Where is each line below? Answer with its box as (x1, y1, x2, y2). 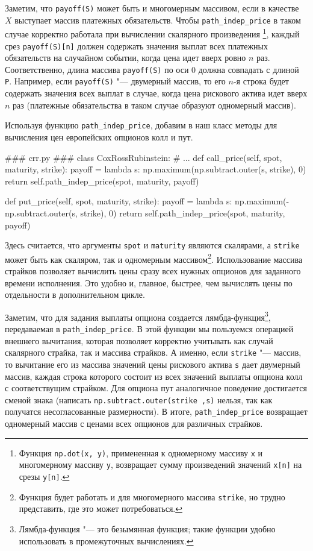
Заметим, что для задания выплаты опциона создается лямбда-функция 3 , (5, 309, 271, 323)
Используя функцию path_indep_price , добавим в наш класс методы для (5, 119, 277, 131)
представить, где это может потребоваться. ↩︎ (19, 502, 182, 515)
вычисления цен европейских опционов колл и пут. (5, 130, 193, 143)
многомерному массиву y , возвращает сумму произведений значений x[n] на (19, 458, 302, 471)
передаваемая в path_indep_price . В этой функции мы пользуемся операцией (5, 323, 294, 335)
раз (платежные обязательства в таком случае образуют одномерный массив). (13, 98, 296, 111)
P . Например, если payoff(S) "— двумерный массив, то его (5, 75, 226, 87)
